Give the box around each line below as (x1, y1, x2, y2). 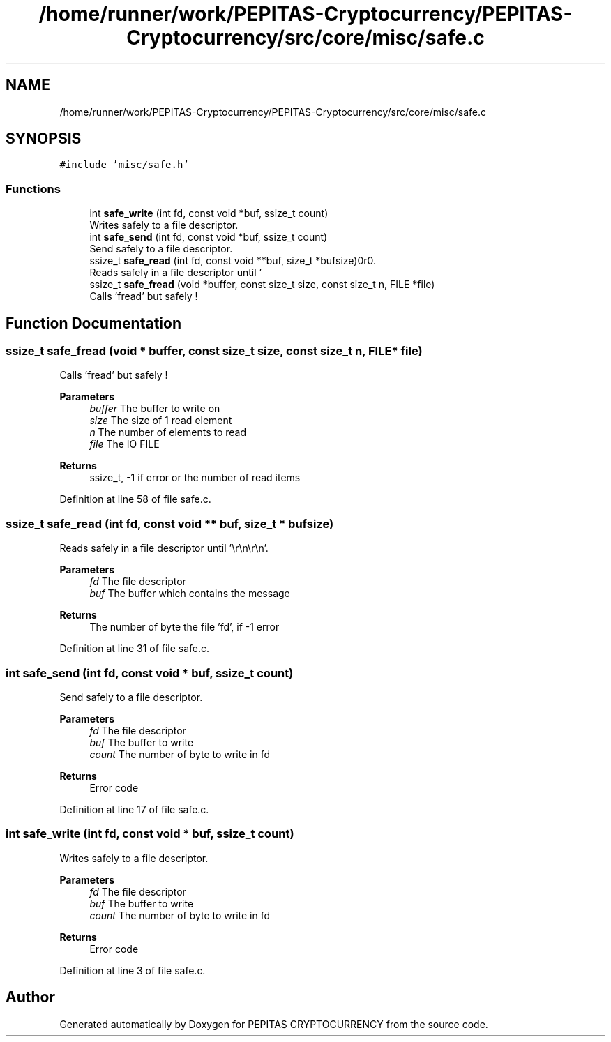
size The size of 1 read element (89, 414, 232, 427)
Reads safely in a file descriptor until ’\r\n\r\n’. (59, 542, 269, 554)
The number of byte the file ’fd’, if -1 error (89, 621, 280, 633)
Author (6, 988, 55, 1006)
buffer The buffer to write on (89, 402, 220, 415)
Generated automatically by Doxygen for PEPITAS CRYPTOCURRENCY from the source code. (59, 1018, 488, 1030)
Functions (6, 181, 61, 196)
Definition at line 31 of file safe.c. (59, 642, 210, 655)
